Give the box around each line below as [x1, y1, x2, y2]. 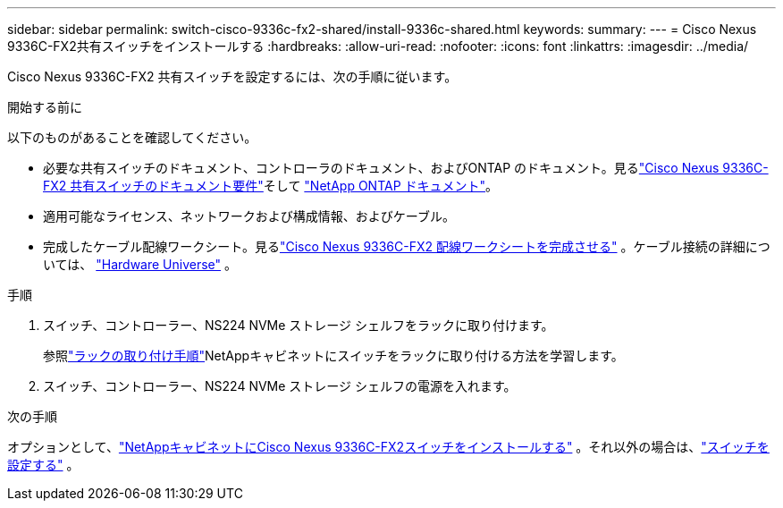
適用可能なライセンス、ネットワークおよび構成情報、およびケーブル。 [43, 208, 455, 224]
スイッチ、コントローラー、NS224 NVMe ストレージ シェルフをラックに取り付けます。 [43, 317, 554, 333]
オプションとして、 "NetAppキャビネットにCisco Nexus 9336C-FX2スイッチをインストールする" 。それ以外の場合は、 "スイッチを [7, 439, 770, 454]
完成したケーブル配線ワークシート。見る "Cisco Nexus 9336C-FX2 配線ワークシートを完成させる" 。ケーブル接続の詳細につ [43, 239, 770, 254]
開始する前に [7, 99, 82, 114]
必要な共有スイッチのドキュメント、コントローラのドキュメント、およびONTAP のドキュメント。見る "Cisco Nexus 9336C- [43, 160, 769, 175]
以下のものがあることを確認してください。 [7, 130, 257, 145]
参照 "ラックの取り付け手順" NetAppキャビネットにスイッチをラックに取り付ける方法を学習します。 [43, 348, 624, 363]
